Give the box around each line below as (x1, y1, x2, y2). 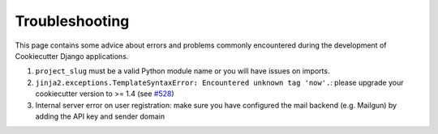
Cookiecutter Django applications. (15, 51, 129, 61)
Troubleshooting (15, 12, 130, 30)
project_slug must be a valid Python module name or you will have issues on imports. (35, 66, 330, 76)
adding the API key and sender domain (35, 111, 165, 121)
